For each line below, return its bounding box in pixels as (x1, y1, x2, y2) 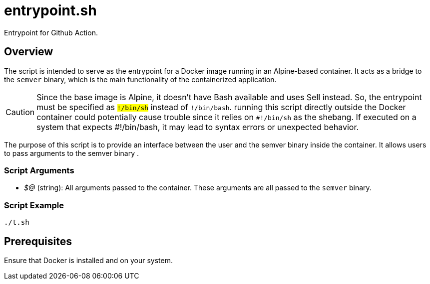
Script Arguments (4, 165, 74, 175)
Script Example (4, 200, 64, 210)
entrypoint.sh (4, 2, 97, 19)
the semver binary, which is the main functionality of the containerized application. (4, 75, 277, 84)
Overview (4, 45, 53, 58)
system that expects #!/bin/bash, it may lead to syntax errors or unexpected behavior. (36, 122, 359, 132)
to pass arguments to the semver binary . (4, 148, 139, 157)
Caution (5, 107, 35, 117)
